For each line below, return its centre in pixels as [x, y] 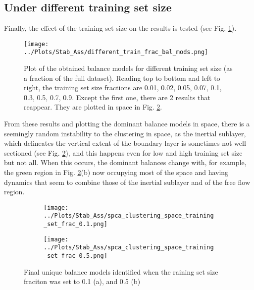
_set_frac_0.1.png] [76, 224]
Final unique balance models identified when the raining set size [121, 271]
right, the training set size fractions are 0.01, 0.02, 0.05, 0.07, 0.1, [123, 87]
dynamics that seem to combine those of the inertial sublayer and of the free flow [127, 182]
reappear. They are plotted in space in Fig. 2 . [93, 107]
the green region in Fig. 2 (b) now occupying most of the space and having [116, 172]
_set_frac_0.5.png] [76, 256]
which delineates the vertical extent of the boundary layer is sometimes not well [125, 143]
